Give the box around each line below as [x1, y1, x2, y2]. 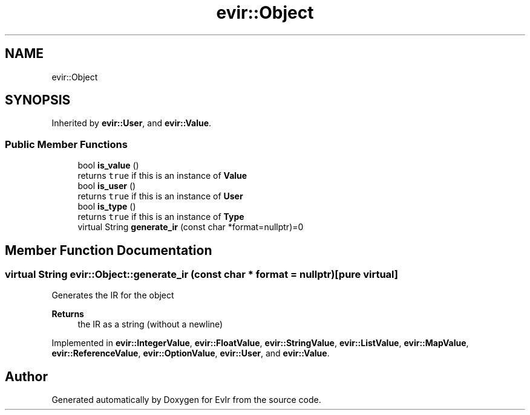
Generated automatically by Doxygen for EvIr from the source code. [51, 394, 321, 405]
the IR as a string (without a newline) [77, 319, 223, 330]
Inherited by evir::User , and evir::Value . [51, 118, 212, 129]
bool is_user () [77, 181, 136, 191]
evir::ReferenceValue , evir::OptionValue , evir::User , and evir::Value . [51, 348, 330, 359]
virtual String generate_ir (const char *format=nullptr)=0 [77, 222, 304, 233]
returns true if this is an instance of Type [77, 211, 244, 222]
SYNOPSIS [5, 92, 71, 108]
